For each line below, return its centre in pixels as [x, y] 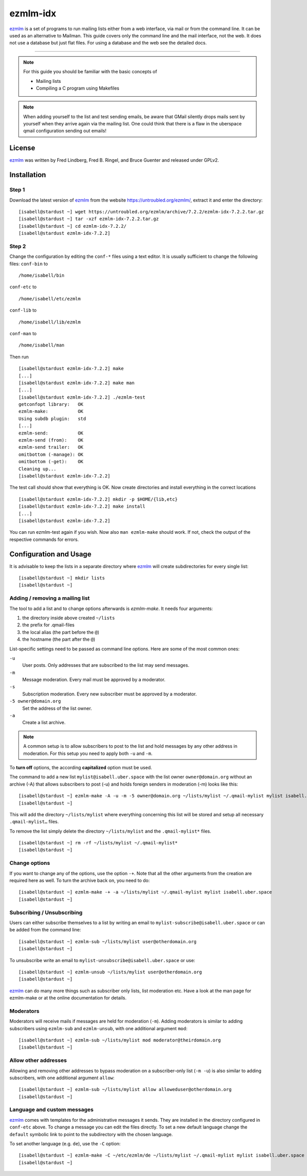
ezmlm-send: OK [51, 433]
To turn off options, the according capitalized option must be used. [81, 767]
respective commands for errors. [44, 539]
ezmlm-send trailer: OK [51, 447]
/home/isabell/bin [42, 276]
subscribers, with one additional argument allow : [62, 1078]
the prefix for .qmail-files [48, 625]
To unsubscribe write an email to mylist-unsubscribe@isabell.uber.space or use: [102, 960]
